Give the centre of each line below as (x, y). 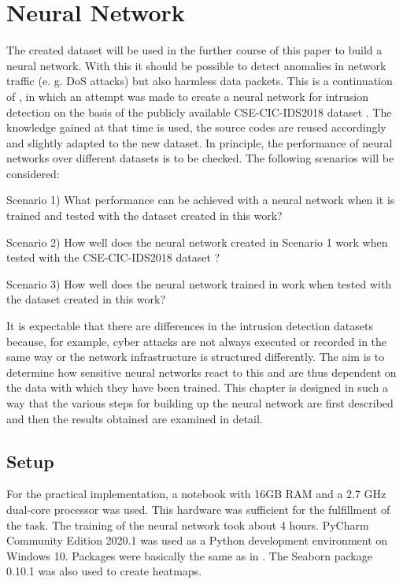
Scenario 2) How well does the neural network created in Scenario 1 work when (197, 242)
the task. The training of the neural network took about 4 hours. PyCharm (188, 524)
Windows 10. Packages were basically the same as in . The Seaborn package (189, 555)
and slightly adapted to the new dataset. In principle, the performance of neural (200, 142)
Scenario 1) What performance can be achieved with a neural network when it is (201, 200)
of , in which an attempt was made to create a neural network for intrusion (188, 96)
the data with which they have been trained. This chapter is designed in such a (197, 387)
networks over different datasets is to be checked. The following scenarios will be (200, 158)
